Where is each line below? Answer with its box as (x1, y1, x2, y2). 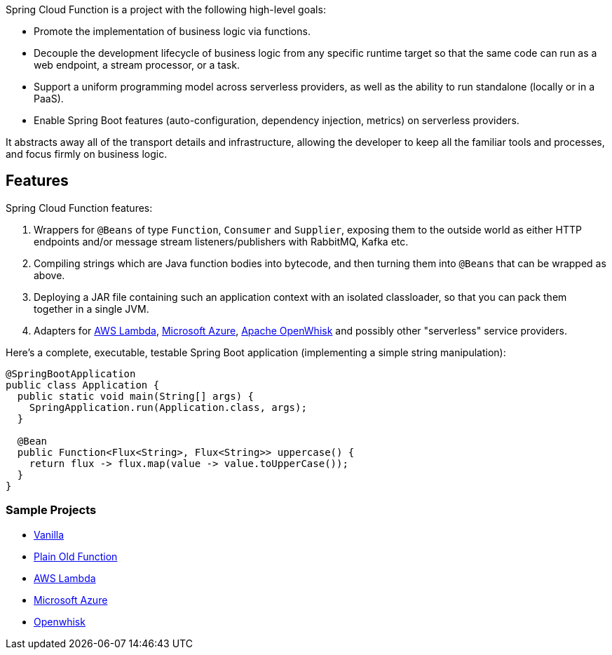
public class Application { (6, 379, 160, 391)
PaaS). (34, 93, 64, 104)
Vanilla (34, 528, 64, 541)
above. (34, 269, 65, 281)
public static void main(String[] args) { (17, 390, 254, 402)
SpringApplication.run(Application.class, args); (29, 401, 307, 413)
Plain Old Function (34, 550, 118, 562)
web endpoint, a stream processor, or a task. (34, 59, 240, 71)
